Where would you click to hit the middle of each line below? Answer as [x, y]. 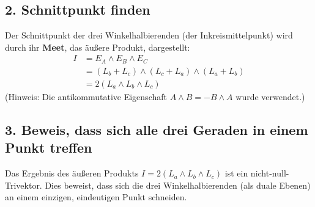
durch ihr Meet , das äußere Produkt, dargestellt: [98, 47]
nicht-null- [270, 173]
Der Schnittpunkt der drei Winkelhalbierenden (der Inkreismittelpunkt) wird [149, 35]
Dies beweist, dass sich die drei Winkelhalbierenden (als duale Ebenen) [178, 185]
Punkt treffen [49, 147]
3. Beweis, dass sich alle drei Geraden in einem [157, 129]
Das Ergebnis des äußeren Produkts [72, 173]
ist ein [236, 173]
